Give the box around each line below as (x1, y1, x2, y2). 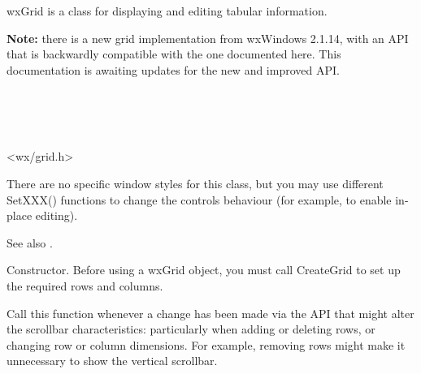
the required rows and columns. (7, 277, 163, 294)
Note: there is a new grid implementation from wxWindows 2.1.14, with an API (7, 29, 409, 46)
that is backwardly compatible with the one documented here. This (7, 45, 341, 62)
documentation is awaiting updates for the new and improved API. (7, 61, 340, 78)
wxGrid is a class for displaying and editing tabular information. (7, 2, 328, 19)
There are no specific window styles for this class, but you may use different (7, 174, 384, 191)
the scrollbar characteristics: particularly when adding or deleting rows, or (7, 320, 375, 337)
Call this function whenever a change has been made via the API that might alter (7, 304, 414, 321)
